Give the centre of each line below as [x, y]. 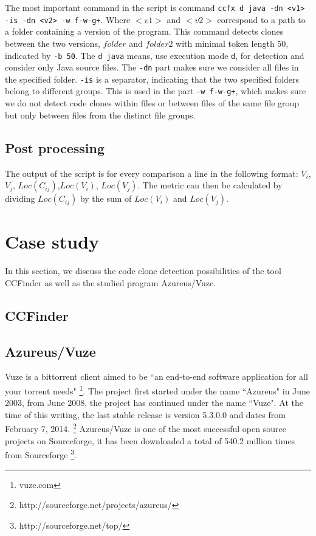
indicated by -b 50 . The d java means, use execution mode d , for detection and [155, 55]
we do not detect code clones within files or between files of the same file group [152, 103]
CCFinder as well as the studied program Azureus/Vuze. [111, 282]
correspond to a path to [261, 19]
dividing [20, 198]
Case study [52, 242]
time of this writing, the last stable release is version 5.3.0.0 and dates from [145, 414]
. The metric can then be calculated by [210, 185]
